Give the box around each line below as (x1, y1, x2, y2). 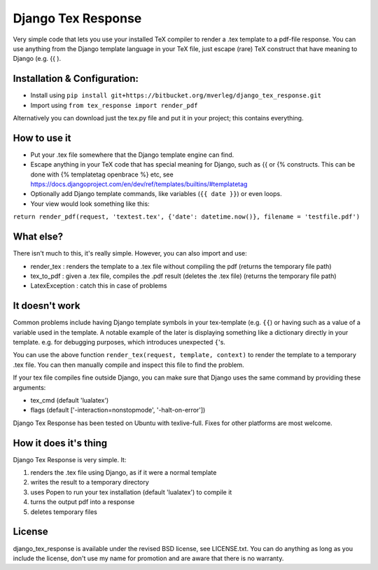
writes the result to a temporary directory (30, 478, 150, 487)
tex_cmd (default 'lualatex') (30, 396, 109, 404)
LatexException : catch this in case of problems (30, 281, 167, 290)
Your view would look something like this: (30, 200, 150, 208)
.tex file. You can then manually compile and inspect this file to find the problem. (13, 361, 244, 369)
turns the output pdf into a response (30, 498, 135, 506)
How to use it (13, 132, 71, 144)
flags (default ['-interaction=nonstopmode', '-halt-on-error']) (30, 406, 206, 415)
